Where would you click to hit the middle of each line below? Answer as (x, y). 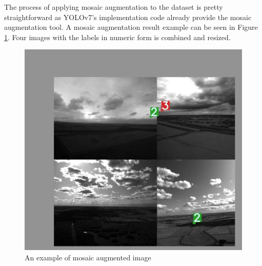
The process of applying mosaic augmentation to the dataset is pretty (114, 7)
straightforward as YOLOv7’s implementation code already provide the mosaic (128, 17)
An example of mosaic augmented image (88, 257)
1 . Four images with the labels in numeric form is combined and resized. (117, 37)
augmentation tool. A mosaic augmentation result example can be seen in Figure (131, 27)
